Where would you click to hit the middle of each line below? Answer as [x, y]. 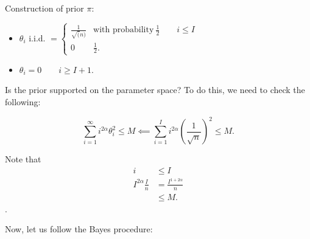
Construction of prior [44, 8]
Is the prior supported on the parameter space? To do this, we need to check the [155, 90]
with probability [124, 30]
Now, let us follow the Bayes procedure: [79, 229]
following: [23, 101]
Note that [23, 159]
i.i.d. [37, 37]
